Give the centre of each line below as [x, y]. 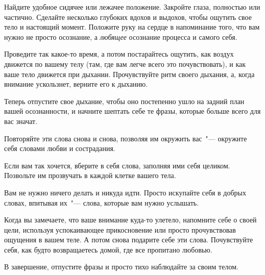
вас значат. [21, 121]
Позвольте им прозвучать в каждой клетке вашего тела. [90, 175]
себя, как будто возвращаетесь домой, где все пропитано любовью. [108, 249]
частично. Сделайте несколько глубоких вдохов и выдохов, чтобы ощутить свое [128, 17]
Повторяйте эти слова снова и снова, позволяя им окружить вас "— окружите [126, 138]
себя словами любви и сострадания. [60, 148]
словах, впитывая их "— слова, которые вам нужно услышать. [102, 202]
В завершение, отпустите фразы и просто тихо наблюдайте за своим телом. [121, 267]
